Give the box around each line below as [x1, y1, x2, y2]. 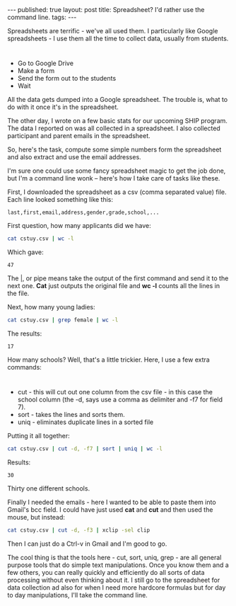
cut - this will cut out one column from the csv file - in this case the [17, 388, 213, 396]
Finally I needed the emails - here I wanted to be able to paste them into [7, 498, 217, 506]
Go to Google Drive [17, 59, 74, 68]
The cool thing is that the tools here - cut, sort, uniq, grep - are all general [7, 553, 222, 561]
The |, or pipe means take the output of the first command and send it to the [7, 274, 229, 282]
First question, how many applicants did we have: [7, 222, 151, 230]
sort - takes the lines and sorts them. [17, 411, 125, 419]
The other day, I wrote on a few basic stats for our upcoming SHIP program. [7, 117, 228, 125]
